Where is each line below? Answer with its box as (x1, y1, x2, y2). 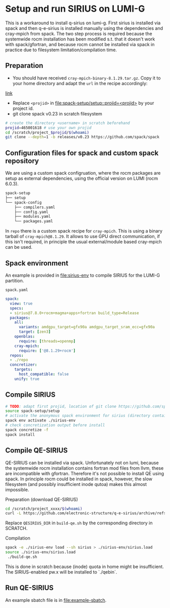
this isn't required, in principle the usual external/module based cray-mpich (5, 239, 162, 245)
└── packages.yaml (14, 219, 53, 224)
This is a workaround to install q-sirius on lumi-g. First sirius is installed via (5, 20, 161, 26)
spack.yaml (5, 287, 28, 292)
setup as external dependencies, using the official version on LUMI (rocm (5, 175, 158, 181)
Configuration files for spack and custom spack (5, 148, 159, 157)
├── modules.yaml (14, 214, 51, 219)
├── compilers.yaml (14, 205, 56, 210)
